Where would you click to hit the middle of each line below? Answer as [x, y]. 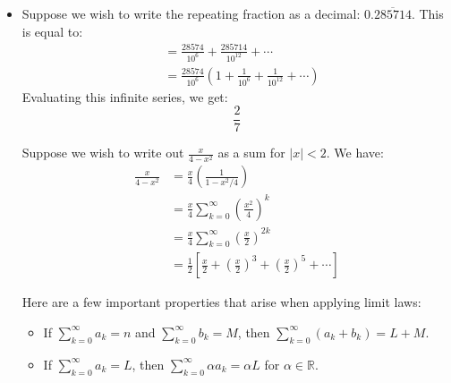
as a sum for [251, 153]
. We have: [355, 153]
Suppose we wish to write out [103, 153]
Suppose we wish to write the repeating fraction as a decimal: [191, 13]
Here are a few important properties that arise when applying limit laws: [221, 302]
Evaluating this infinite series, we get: [125, 96]
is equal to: [52, 31]
